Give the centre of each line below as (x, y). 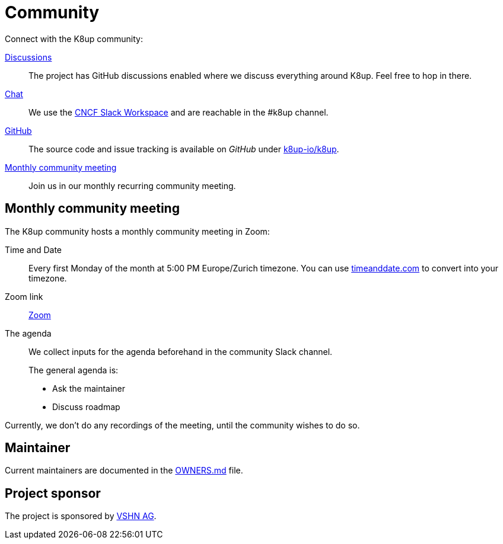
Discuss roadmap (86, 407)
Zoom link (24, 296)
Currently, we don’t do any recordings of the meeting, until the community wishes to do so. (182, 425)
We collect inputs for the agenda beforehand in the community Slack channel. (181, 351)
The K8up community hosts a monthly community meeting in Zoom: (137, 231)
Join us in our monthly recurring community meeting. (132, 185)
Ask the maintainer (89, 388)
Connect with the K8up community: (74, 39)
